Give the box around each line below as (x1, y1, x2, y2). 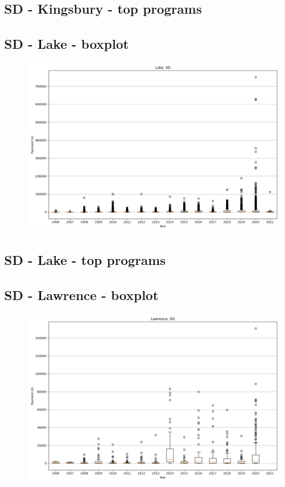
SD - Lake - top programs (4, 251, 166, 269)
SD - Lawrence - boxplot (4, 286, 159, 304)
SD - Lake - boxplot (4, 35, 129, 53)
